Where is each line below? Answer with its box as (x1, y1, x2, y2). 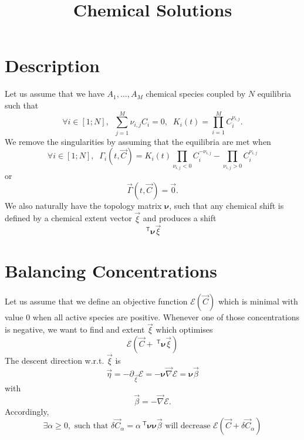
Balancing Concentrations (5, 258, 217, 282)
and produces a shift (143, 212, 217, 224)
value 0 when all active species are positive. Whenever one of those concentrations (5, 310, 300, 323)
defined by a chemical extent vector (5, 212, 132, 224)
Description (5, 53, 100, 77)
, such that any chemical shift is (169, 199, 284, 211)
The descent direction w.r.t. (5, 354, 104, 367)
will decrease (165, 422, 211, 431)
